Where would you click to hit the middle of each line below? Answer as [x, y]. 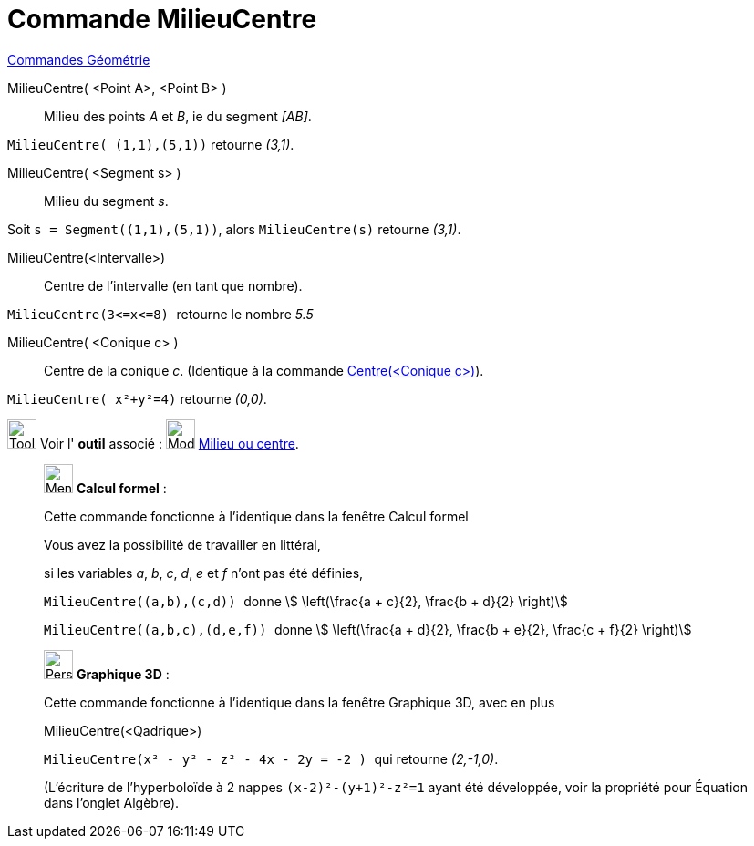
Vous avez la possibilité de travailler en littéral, [182, 544]
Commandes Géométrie [79, 59]
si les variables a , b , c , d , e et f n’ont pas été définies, [204, 573]
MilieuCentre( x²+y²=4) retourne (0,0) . [137, 398]
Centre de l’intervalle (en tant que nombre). [173, 285]
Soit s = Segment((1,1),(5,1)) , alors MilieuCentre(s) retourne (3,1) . [234, 229]
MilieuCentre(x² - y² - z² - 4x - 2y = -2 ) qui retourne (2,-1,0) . [271, 758]
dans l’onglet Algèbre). [112, 802]
